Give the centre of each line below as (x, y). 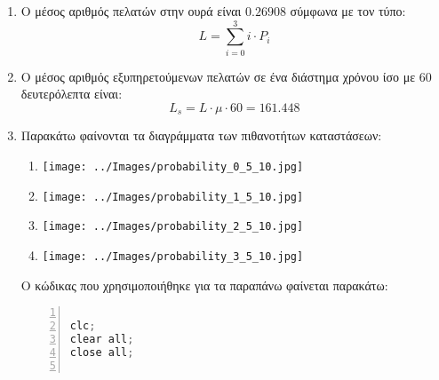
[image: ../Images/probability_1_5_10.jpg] (173, 197)
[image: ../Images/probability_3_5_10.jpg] (173, 256)
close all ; (102, 352)
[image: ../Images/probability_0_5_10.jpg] (173, 166)
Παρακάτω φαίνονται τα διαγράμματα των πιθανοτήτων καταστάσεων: (201, 135)
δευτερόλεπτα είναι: (72, 94)
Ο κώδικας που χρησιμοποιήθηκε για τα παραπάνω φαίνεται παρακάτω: (204, 285)
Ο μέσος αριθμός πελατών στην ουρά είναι (131, 11)
